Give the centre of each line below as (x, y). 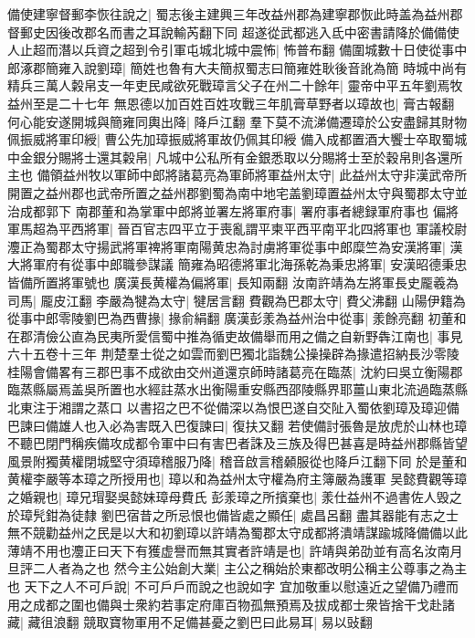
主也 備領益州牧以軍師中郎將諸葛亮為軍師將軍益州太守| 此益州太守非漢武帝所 (237, 175)
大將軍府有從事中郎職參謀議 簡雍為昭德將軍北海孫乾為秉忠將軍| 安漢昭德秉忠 (237, 264)
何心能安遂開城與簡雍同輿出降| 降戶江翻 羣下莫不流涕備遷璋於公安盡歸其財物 (237, 121)
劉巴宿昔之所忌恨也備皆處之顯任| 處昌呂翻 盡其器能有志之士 (280, 514)
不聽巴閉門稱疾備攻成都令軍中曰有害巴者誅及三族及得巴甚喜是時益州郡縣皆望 (237, 443)
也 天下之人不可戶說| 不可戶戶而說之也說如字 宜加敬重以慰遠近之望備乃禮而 (233, 586)
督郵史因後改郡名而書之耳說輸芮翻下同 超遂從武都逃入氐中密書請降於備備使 (233, 31)
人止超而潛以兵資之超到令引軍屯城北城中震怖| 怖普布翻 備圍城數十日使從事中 (237, 50)
